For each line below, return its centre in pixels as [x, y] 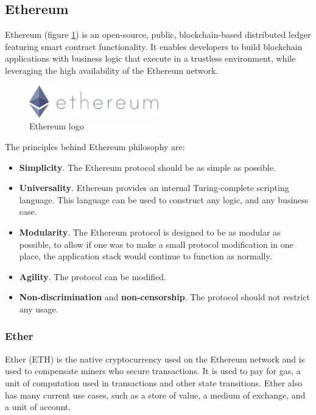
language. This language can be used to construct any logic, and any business [164, 199]
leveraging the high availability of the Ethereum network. [112, 70]
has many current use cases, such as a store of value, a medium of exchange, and [155, 395]
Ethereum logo [57, 126]
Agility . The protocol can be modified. [93, 276]
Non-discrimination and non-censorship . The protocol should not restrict [164, 297]
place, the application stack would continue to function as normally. [146, 256]
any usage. [39, 309]
